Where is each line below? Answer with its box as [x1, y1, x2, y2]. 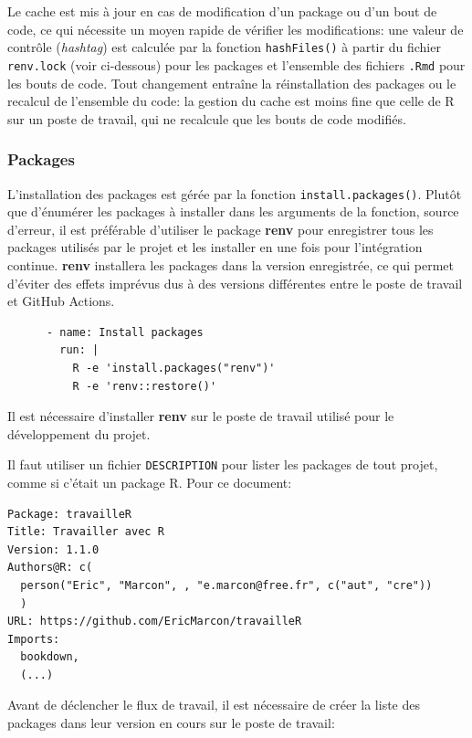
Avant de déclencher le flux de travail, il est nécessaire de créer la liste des [7, 695, 420, 714]
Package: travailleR [7, 507, 132, 521]
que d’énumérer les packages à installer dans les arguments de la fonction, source [7, 202, 459, 221]
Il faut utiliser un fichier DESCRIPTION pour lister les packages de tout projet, [7, 455, 438, 474]
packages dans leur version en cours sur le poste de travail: [7, 713, 335, 733]
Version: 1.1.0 [7, 543, 100, 556]
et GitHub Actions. [7, 291, 115, 311]
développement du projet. [7, 424, 151, 443]
